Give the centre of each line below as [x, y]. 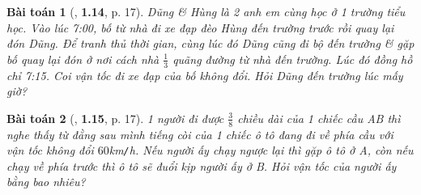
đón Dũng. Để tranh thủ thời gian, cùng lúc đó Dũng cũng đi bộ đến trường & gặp [210, 43]
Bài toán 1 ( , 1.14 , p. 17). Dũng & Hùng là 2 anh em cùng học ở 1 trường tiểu [206, 11]
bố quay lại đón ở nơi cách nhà [83, 59]
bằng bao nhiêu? [46, 182]
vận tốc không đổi [50, 150]
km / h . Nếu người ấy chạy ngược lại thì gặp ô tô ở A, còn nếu [261, 150]
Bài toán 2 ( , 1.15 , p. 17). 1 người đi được [115, 118]
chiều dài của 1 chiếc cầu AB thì [319, 118]
